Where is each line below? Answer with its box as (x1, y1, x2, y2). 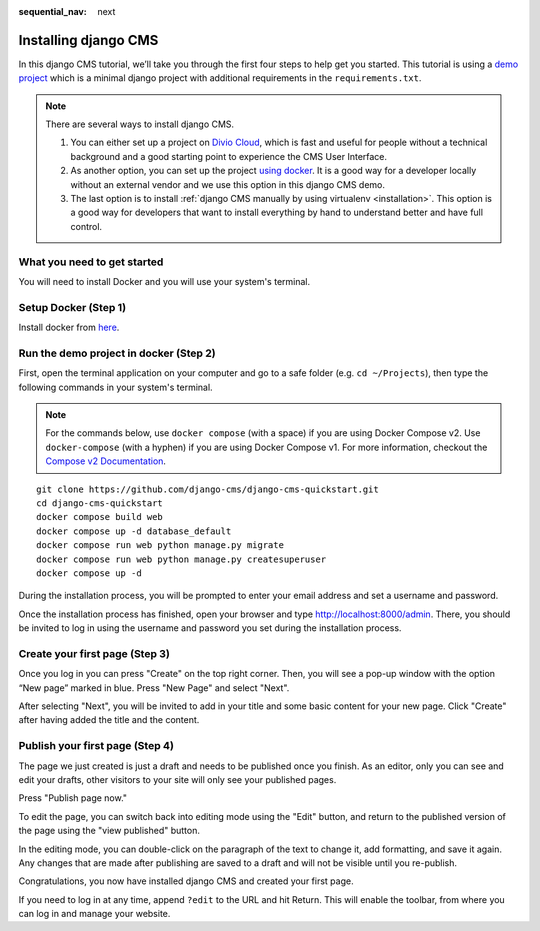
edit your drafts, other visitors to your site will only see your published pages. (18, 773, 337, 785)
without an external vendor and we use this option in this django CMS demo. (70, 178, 385, 190)
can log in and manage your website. (18, 908, 171, 920)
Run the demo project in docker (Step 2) (18, 346, 216, 360)
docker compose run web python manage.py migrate (36, 540, 285, 551)
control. (70, 220, 103, 232)
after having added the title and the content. (18, 714, 200, 726)
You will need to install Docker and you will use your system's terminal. (18, 275, 311, 287)
